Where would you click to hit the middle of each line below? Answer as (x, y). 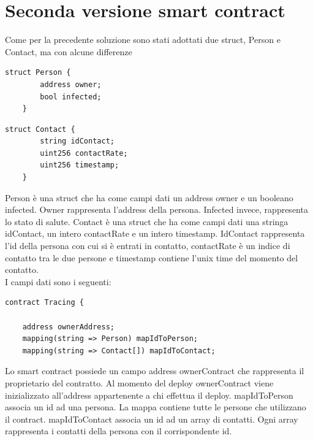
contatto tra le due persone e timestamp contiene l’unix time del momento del (152, 257)
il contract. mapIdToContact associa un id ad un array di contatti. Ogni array (152, 419)
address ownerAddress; (68, 327)
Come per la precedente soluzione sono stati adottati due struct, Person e (143, 40)
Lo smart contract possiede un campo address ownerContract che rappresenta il (155, 371)
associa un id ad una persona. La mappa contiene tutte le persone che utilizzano (156, 407)
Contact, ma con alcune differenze (69, 51)
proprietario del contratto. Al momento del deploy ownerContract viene (139, 382)
